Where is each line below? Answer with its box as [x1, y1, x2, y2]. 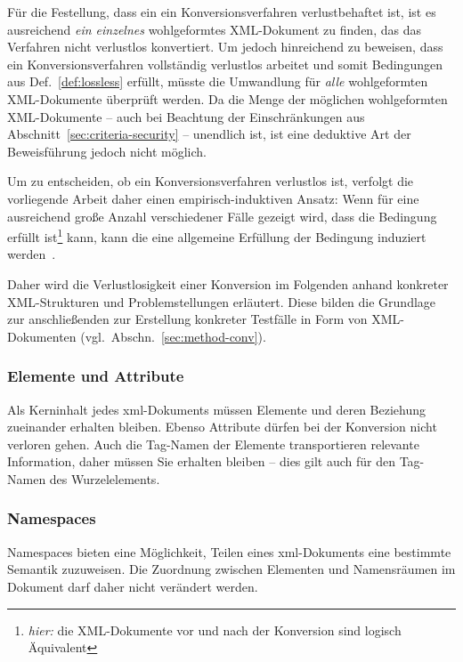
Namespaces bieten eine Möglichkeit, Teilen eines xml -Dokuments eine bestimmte [7, 542, 451, 561]
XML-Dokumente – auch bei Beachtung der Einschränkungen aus [7, 107, 365, 125]
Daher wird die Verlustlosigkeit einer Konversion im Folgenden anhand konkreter [7, 274, 449, 293]
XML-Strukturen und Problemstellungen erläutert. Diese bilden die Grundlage [7, 292, 436, 311]
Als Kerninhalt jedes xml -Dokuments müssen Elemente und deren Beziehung [7, 400, 426, 418]
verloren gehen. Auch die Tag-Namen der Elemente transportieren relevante [7, 434, 419, 453]
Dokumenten [7, 327, 77, 345]
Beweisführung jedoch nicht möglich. [7, 141, 207, 160]
